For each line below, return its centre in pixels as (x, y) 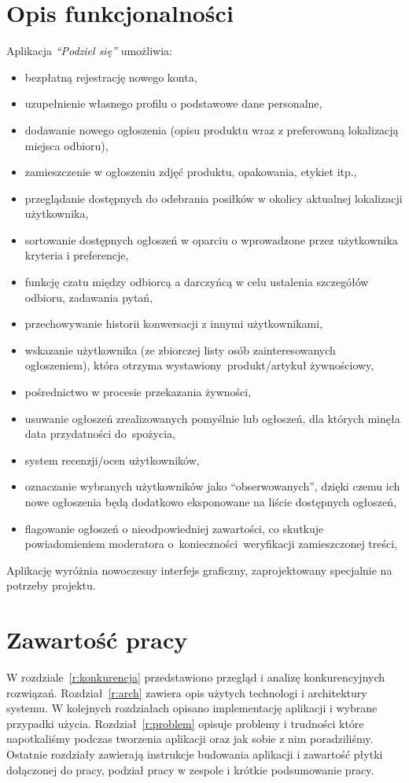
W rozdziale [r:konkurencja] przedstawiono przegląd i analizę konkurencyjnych (196, 677)
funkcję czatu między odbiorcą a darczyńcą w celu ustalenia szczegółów (197, 282)
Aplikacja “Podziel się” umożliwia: (89, 51)
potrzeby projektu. (51, 585)
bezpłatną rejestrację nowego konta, (111, 77)
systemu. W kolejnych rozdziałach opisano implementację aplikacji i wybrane (192, 708)
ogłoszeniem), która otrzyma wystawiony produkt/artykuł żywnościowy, (199, 365)
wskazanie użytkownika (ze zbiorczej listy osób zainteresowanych (180, 349)
